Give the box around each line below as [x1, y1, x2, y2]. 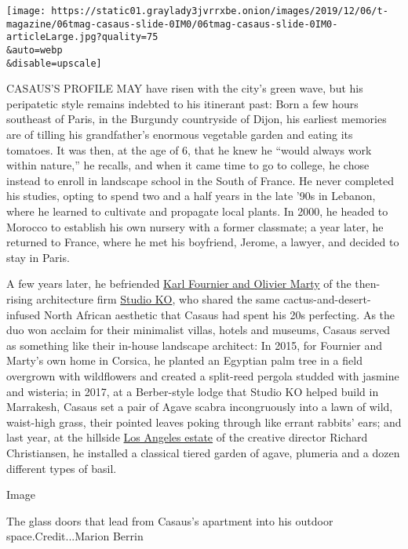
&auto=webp [6, 44, 63, 56]
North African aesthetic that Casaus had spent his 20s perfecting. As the [43, 306, 395, 322]
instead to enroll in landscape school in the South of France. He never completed [6, 172, 395, 188]
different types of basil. [6, 460, 117, 476]
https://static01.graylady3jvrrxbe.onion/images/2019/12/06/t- [51, 5, 388, 16]
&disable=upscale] [6, 57, 102, 69]
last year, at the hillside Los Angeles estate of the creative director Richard [6, 429, 368, 445]
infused [6, 306, 41, 322]
